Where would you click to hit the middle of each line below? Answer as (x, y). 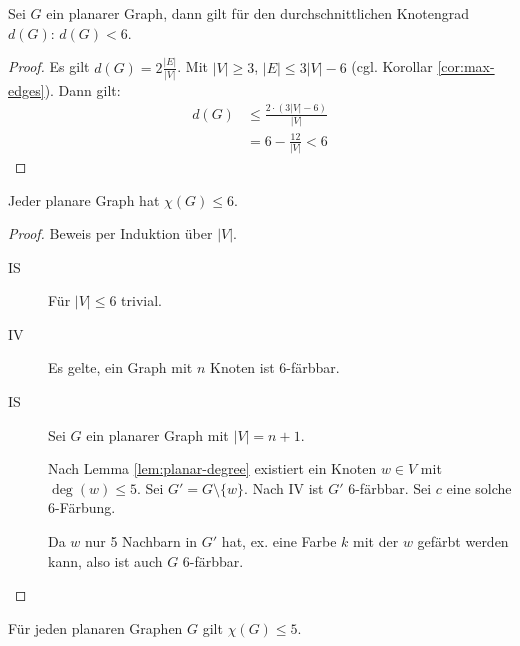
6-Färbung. (82, 507)
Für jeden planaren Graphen (95, 627)
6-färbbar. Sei (390, 487)
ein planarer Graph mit (157, 434)
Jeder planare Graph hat (84, 199)
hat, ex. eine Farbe (279, 541)
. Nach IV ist (284, 487)
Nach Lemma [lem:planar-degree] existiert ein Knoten (212, 468)
